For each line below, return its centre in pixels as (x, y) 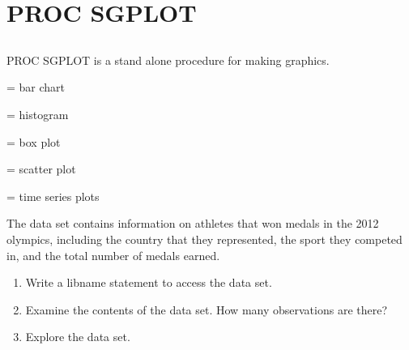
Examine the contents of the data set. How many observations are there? (207, 309)
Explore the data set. (78, 337)
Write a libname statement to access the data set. (149, 282)
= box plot (34, 141)
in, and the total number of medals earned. (113, 255)
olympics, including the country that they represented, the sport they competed (204, 239)
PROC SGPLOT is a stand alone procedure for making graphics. (168, 60)
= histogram (38, 114)
